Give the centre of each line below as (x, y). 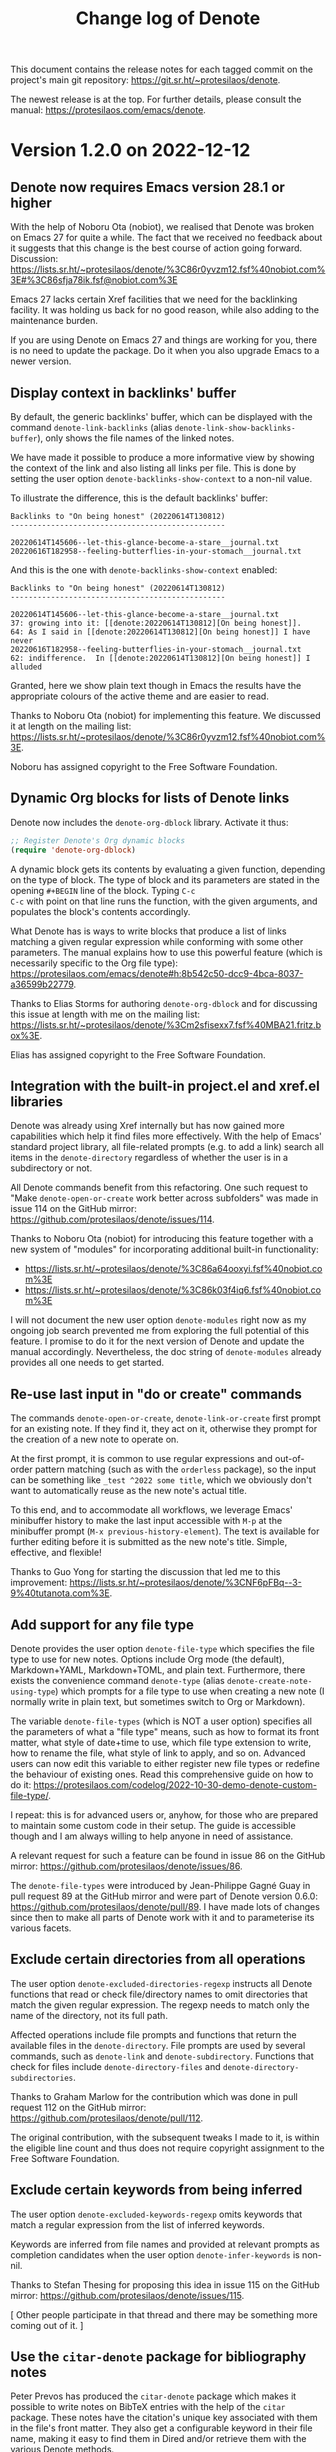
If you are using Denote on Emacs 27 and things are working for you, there (164, 340)
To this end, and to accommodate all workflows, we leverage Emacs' (151, 1510)
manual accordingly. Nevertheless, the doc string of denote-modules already (166, 1352)
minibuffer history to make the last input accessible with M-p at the (146, 1521)
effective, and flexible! (56, 1553)
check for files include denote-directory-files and (116, 2066)
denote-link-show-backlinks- (235, 428)
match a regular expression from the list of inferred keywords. (137, 2224)
